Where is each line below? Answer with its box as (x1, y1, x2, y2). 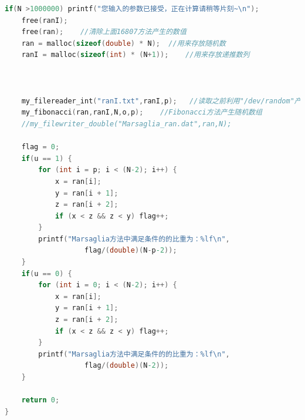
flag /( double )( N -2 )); (84, 361, 169, 370)
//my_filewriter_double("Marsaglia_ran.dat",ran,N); (21, 119, 232, 128)
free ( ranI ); (21, 16, 68, 25)
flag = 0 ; (21, 143, 60, 152)
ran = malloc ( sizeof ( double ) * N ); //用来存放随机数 (21, 39, 226, 48)
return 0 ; (21, 396, 60, 405)
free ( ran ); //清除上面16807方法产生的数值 (21, 28, 187, 36)
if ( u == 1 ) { (21, 154, 72, 163)
